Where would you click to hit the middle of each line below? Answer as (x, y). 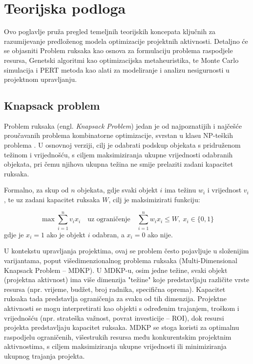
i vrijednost (224, 190)
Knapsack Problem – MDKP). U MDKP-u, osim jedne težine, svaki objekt (116, 270)
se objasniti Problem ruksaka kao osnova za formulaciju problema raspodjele (118, 50)
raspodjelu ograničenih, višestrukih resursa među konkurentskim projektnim (118, 336)
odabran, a (108, 234)
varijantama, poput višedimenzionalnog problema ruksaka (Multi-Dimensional (121, 260)
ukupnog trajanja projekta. (44, 355)
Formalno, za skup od (36, 190)
